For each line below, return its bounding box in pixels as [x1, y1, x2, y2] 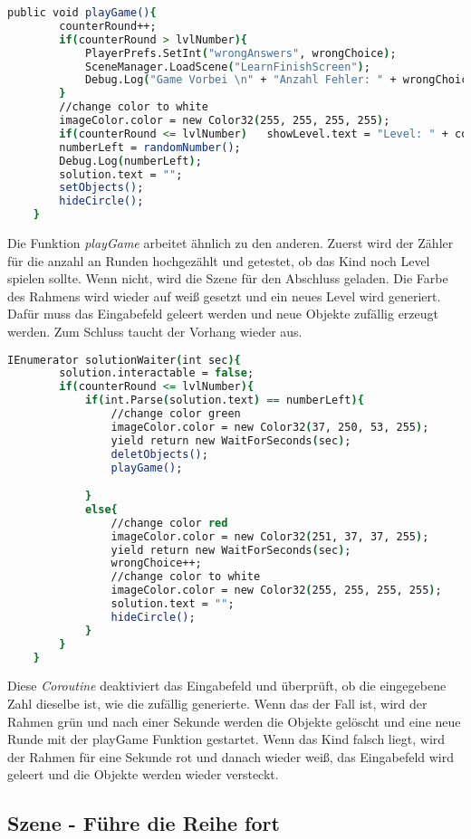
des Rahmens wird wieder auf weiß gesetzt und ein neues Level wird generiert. [7, 286, 441, 305]
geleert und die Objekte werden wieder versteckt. [7, 765, 279, 784]
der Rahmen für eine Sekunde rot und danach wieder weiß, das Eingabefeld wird [7, 747, 455, 766]
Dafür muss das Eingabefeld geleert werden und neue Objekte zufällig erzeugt [7, 304, 439, 323]
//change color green [111, 407, 241, 421]
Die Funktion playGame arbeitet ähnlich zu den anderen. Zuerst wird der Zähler [7, 234, 454, 252]
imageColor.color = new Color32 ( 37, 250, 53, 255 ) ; [111, 420, 429, 434]
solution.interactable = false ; [59, 367, 255, 380]
